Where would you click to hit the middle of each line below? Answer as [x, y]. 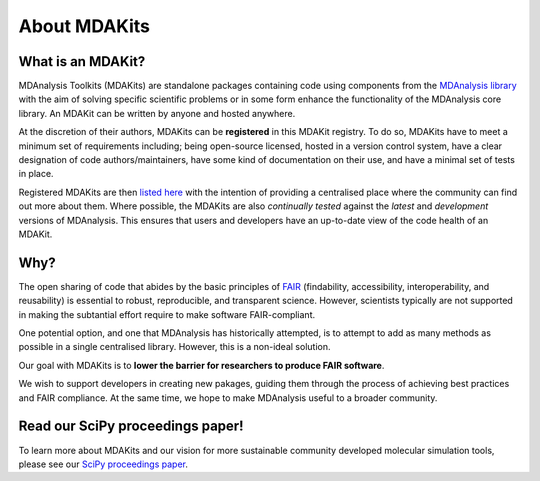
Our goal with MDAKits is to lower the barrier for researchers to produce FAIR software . [201, 365]
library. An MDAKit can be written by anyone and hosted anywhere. [157, 113]
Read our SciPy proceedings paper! [131, 426]
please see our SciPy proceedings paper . [103, 464]
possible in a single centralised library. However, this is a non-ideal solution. [174, 347]
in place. [36, 174]
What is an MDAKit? [82, 61]
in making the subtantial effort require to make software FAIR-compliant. [166, 314]
